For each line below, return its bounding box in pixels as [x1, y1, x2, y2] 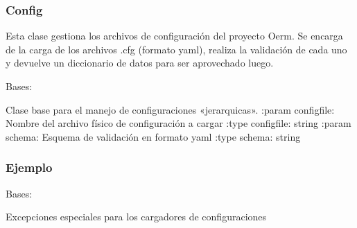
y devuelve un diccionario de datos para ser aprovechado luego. [6, 55, 274, 70]
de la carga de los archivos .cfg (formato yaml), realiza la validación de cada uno [6, 42, 347, 56]
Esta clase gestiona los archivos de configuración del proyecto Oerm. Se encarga [6, 28, 343, 43]
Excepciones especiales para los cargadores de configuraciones [6, 209, 267, 224]
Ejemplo [6, 159, 53, 176]
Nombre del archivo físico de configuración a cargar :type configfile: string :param [6, 116, 351, 130]
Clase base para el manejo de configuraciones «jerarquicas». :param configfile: [6, 102, 335, 116]
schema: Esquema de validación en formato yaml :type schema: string [6, 129, 301, 143]
